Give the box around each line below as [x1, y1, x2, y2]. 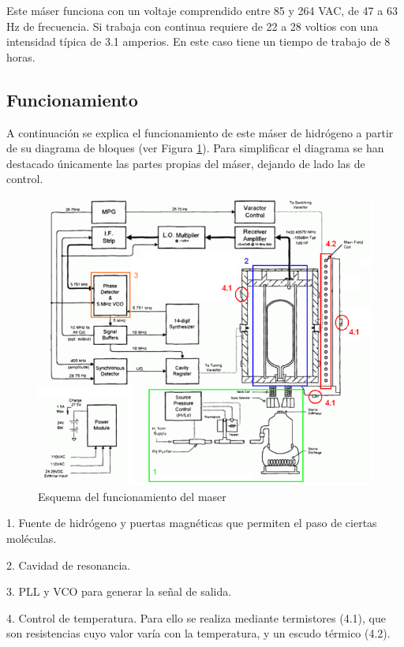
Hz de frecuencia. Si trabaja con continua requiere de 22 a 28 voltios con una [6, 17, 379, 34]
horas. [6, 48, 36, 65]
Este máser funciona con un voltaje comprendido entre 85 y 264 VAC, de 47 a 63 [6, 2, 398, 18]
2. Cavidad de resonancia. [6, 556, 131, 573]
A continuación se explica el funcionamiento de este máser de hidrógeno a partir [6, 124, 394, 140]
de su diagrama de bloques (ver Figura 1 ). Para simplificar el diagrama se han [6, 140, 384, 156]
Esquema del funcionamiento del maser [38, 488, 226, 504]
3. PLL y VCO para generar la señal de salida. [6, 583, 232, 600]
